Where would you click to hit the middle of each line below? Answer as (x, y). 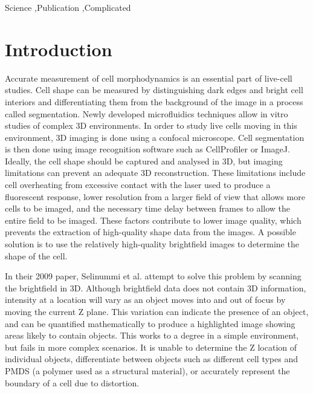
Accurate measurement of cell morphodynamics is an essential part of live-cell (149, 78)
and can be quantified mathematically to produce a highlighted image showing (150, 323)
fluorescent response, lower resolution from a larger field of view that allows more (155, 196)
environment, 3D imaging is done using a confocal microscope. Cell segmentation (155, 137)
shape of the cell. (36, 255)
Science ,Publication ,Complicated (68, 7)
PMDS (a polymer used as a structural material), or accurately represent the (147, 370)
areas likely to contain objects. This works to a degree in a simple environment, (152, 335)
